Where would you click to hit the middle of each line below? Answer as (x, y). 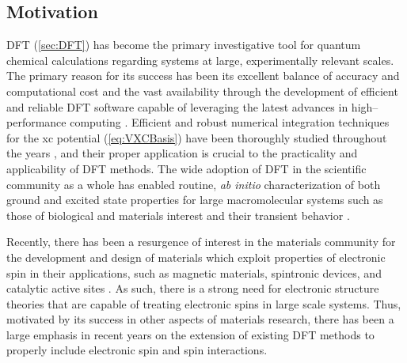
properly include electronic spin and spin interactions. (137, 350)
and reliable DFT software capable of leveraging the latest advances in (177, 106)
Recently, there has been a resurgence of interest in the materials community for (201, 242)
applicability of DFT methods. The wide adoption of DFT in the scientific (186, 168)
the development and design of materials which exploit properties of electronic (196, 257)
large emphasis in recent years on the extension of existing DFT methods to (190, 334)
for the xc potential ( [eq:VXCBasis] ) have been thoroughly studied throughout (197, 137)
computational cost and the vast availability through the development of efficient (202, 91)
